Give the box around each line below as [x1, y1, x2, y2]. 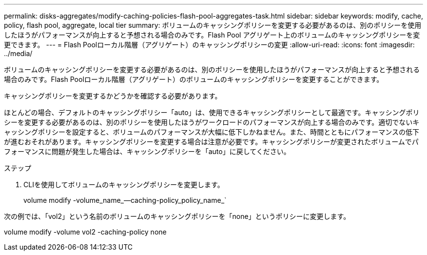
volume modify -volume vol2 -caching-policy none [4, 228, 167, 236]
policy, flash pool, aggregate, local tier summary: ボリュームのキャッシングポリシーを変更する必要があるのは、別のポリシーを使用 [4, 21, 422, 29]
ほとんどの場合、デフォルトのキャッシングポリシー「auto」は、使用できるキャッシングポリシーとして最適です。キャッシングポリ [4, 108, 420, 117]
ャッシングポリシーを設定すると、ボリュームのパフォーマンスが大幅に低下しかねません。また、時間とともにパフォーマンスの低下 [4, 128, 420, 136]
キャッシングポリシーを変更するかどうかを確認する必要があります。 [4, 92, 222, 100]
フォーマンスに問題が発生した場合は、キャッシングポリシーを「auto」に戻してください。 [4, 147, 291, 156]
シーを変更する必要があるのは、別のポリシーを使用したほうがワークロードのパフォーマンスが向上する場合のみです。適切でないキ [4, 118, 420, 126]
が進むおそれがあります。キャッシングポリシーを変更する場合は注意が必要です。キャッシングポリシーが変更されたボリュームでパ [4, 137, 419, 146]
